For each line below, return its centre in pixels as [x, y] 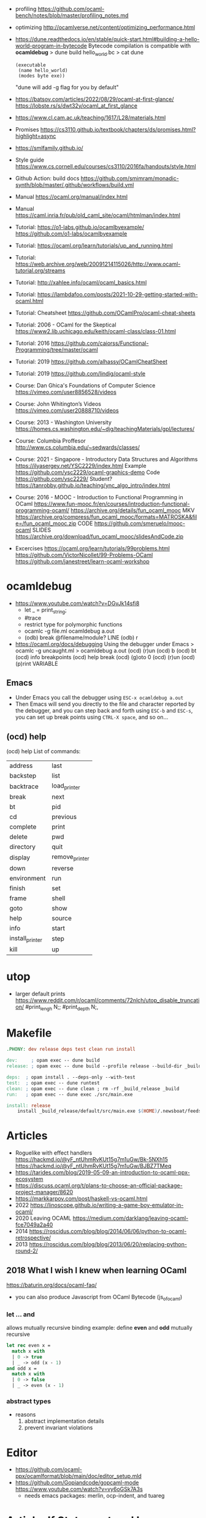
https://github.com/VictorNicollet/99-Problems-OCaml [84, 555]
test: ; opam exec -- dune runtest [53, 1083]
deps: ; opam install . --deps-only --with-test [71, 1077]
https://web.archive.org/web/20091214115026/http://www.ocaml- [98, 264]
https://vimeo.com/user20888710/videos [67, 410]
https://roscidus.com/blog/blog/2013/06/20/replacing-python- [108, 1244]
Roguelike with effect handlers [54, 1153]
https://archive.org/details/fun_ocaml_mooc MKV [132, 510]
